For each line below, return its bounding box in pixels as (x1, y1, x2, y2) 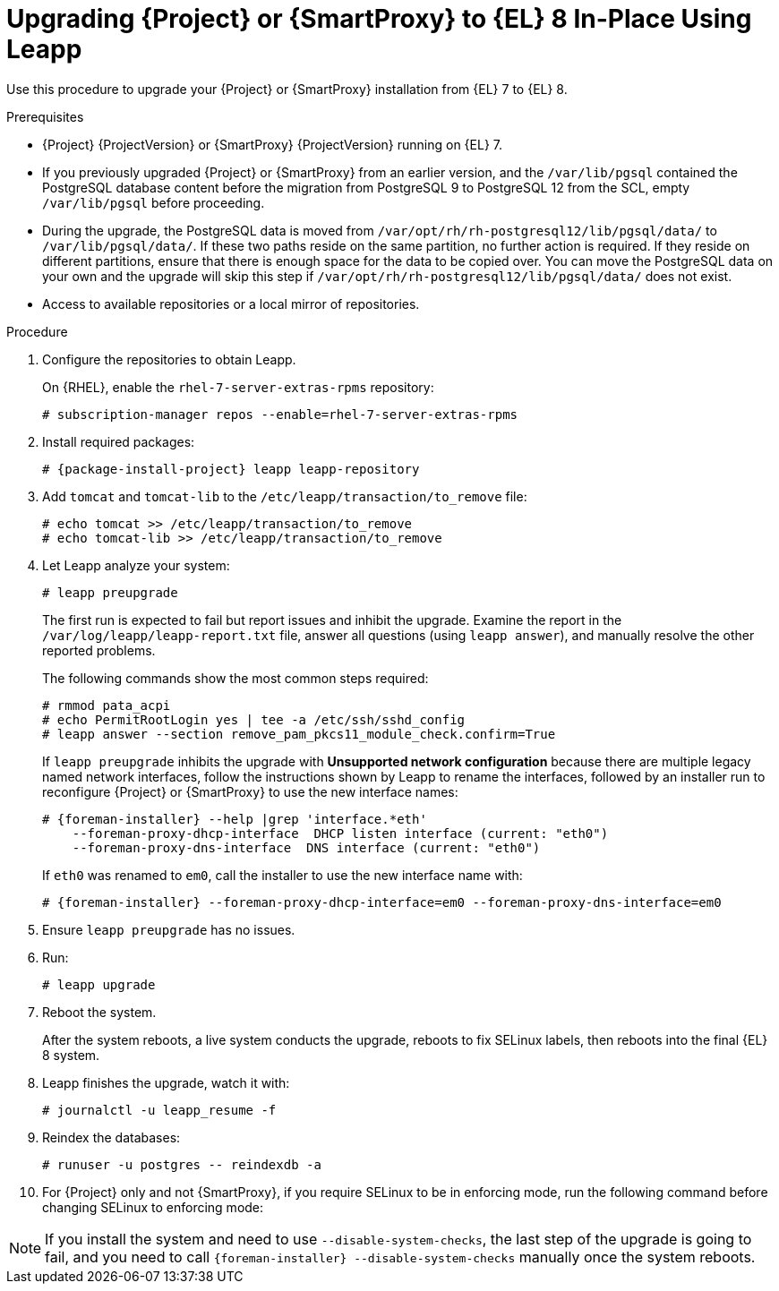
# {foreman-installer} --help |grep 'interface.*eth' (42, 811, 427, 826)
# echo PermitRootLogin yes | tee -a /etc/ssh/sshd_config (42, 712, 466, 727)
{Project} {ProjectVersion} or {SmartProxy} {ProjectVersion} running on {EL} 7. (42, 136, 503, 152)
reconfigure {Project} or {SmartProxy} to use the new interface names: (42, 783, 458, 799)
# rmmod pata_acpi (42, 697, 171, 713)
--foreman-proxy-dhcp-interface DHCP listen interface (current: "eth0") (72, 825, 609, 841)
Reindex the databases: (42, 1129, 181, 1145)
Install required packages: (42, 433, 195, 449)
